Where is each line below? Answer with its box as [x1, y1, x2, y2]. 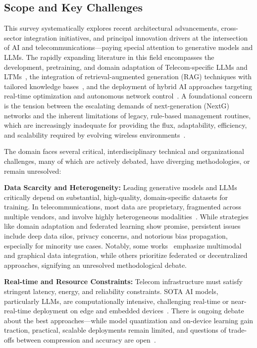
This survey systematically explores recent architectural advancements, [4, 23, 219, 33]
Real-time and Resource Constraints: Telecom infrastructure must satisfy [4, 276, 243, 287]
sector [4, 32, 22, 43]
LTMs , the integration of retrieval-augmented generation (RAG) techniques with [4, 71, 252, 82]
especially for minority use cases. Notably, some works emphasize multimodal [4, 240, 242, 250]
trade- [228, 325, 247, 335]
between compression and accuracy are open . [16, 335, 156, 345]
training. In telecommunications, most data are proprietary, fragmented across [4, 201, 241, 212]
